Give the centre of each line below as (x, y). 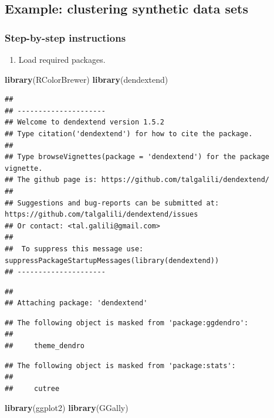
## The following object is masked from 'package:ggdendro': (127, 323)
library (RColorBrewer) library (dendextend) (87, 79)
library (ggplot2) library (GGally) (67, 408)
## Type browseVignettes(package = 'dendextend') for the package (137, 157)
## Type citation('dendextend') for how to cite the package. (129, 134)
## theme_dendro (45, 346)
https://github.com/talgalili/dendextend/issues (102, 215)
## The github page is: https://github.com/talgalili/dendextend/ (137, 180)
